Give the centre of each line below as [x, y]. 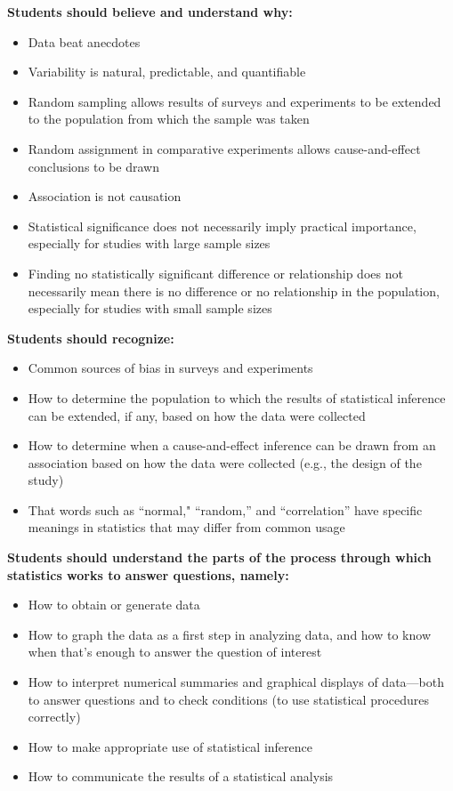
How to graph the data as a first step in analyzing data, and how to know [229, 634]
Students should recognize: [91, 338]
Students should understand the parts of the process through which [219, 557]
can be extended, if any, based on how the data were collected [197, 415]
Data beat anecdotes [84, 41]
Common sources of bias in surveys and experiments [170, 368]
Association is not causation [105, 196]
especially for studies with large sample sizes [149, 243]
